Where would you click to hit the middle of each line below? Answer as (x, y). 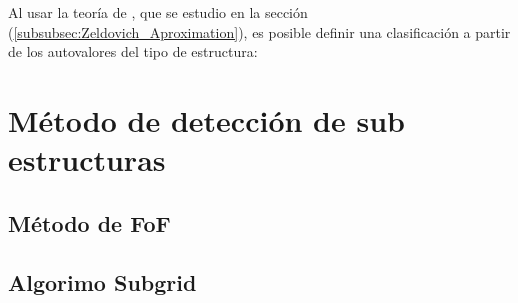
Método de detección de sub (206, 119)
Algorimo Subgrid (102, 281)
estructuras (87, 159)
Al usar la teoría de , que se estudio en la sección (158, 12)
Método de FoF (89, 222)
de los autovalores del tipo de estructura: (133, 51)
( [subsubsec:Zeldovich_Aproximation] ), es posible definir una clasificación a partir (259, 31)
